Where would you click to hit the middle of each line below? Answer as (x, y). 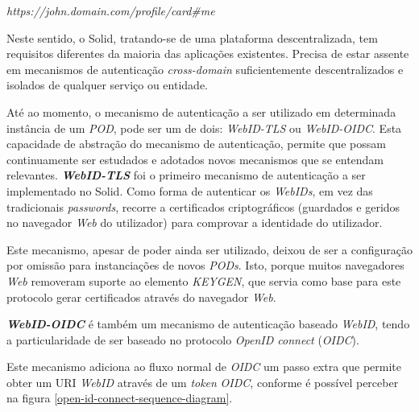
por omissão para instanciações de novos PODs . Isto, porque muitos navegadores (205, 265)
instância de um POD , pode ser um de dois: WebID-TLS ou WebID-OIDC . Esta (204, 128)
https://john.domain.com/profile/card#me (111, 10)
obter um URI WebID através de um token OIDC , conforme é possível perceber (203, 382)
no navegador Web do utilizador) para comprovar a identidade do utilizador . (195, 222)
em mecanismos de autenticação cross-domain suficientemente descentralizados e (205, 69)
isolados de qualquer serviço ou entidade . (107, 85)
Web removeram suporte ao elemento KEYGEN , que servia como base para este (204, 280)
